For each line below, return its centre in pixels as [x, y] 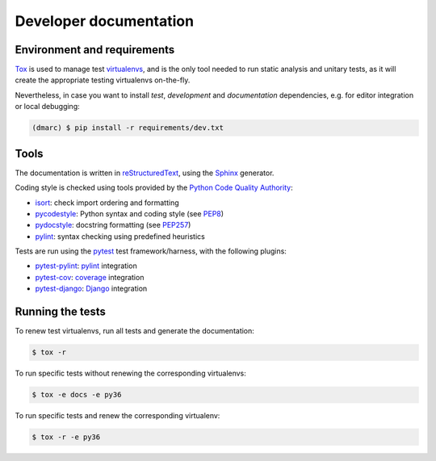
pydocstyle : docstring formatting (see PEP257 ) [113, 225]
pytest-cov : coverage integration [90, 277]
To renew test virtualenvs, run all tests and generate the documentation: [134, 331]
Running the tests [61, 312]
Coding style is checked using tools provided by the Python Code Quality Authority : [154, 188]
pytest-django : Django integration [91, 289]
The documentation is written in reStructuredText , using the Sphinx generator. [145, 173]
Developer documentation [104, 21]
